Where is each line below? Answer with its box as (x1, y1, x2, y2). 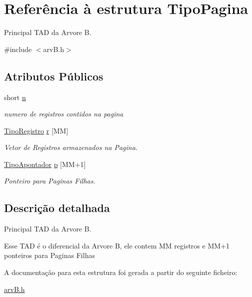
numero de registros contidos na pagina (4, 108, 123, 119)
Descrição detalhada (4, 200, 110, 215)
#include (4, 43, 32, 54)
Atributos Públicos (4, 68, 103, 83)
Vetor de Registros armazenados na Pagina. (4, 142, 138, 152)
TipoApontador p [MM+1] (4, 158, 86, 169)
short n (4, 91, 26, 102)
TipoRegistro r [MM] (4, 125, 68, 135)
